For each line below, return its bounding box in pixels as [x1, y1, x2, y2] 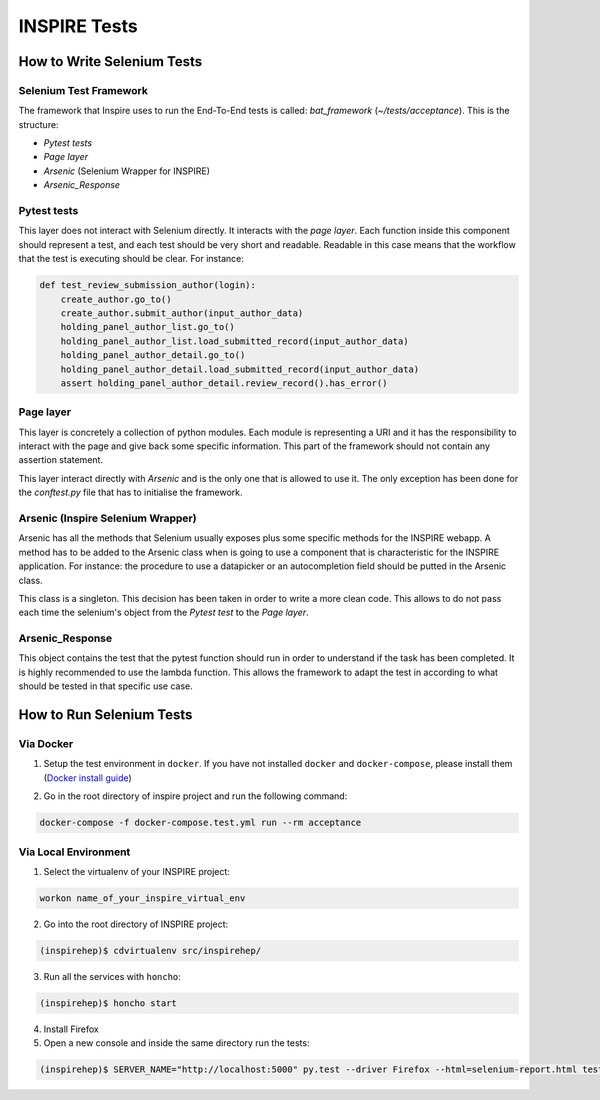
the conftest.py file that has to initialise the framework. [18, 486, 243, 499]
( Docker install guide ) [43, 771, 132, 784]
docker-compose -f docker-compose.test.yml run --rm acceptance [39, 817, 362, 829]
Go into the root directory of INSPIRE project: [43, 918, 229, 930]
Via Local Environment [18, 845, 131, 859]
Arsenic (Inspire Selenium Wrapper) [18, 511, 197, 525]
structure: [18, 118, 59, 130]
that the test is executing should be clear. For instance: [18, 253, 244, 265]
